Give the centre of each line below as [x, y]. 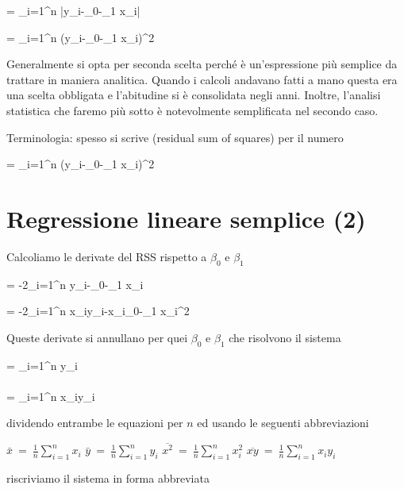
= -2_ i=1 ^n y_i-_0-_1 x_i [75, 284]
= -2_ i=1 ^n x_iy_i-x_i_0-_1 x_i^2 [98, 311]
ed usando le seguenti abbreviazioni [283, 423]
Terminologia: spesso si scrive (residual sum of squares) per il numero [175, 137]
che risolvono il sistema [285, 337]
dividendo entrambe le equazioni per [95, 423]
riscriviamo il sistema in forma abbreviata [108, 478]
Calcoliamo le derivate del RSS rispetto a [107, 256]
